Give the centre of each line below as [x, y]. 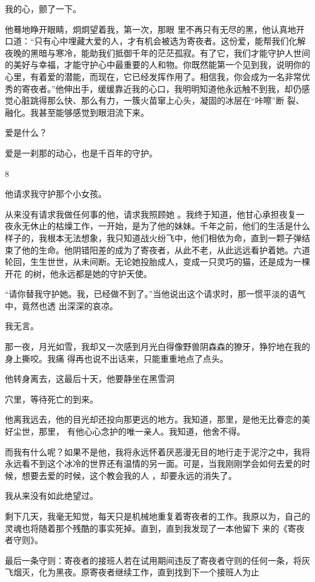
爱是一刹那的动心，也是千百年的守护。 [81, 152]
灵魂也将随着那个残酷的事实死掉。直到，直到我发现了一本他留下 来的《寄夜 [155, 528]
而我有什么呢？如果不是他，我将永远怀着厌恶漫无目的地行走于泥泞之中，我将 [157, 451]
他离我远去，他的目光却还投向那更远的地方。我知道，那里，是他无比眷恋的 [153, 419]
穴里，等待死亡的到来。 [51, 399]
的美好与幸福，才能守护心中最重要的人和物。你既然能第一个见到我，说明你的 [157, 65]
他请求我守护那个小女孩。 [56, 194]
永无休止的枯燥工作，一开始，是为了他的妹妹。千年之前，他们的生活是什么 [161, 226]
